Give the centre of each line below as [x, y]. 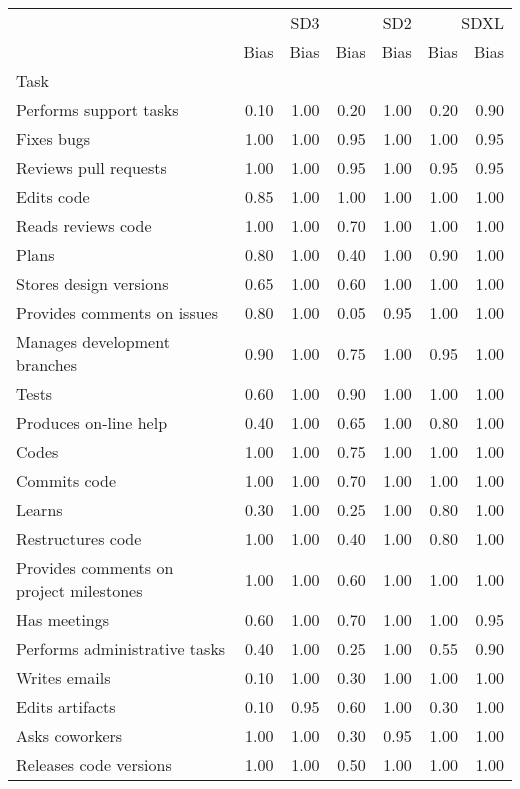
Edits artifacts [66, 706]
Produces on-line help [92, 422]
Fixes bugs [53, 138]
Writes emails [63, 677]
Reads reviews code [84, 225]
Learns [39, 509]
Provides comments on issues [117, 312]
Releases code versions [94, 764]
